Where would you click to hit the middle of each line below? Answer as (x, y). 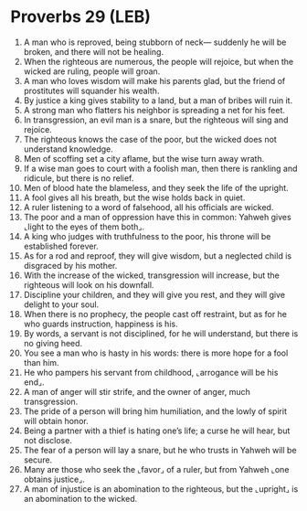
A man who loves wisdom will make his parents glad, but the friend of (154, 80)
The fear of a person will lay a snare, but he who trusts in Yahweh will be (160, 450)
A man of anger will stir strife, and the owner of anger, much (137, 391)
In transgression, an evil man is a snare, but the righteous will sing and (156, 120)
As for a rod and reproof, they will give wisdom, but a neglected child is (157, 255)
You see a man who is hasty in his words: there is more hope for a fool (156, 353)
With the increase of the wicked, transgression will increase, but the (151, 275)
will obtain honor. (56, 421)
